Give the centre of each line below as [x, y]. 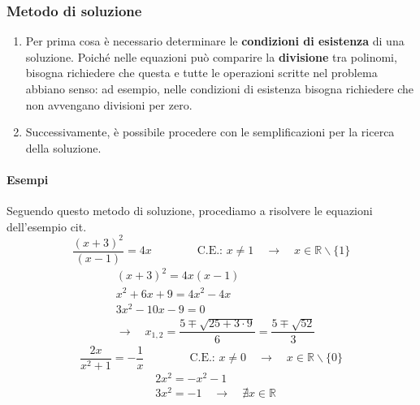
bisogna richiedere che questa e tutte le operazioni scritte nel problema [201, 73]
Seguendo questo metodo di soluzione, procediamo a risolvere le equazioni [190, 211]
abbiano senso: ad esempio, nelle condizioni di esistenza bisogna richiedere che [220, 88]
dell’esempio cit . [47, 226]
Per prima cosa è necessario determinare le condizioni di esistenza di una [215, 41]
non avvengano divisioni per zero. [109, 104]
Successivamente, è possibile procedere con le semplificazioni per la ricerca [210, 132]
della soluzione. [63, 147]
